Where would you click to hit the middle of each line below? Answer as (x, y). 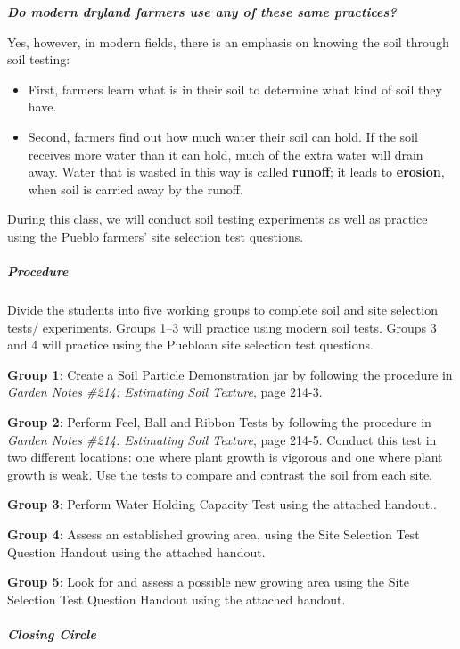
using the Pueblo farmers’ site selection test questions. (156, 236)
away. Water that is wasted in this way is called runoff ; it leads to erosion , (236, 172)
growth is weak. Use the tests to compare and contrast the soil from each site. (220, 474)
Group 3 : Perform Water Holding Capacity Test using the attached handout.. (222, 504)
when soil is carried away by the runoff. (136, 189)
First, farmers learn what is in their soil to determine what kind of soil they (235, 89)
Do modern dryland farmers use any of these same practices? (202, 12)
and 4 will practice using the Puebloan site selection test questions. (190, 345)
